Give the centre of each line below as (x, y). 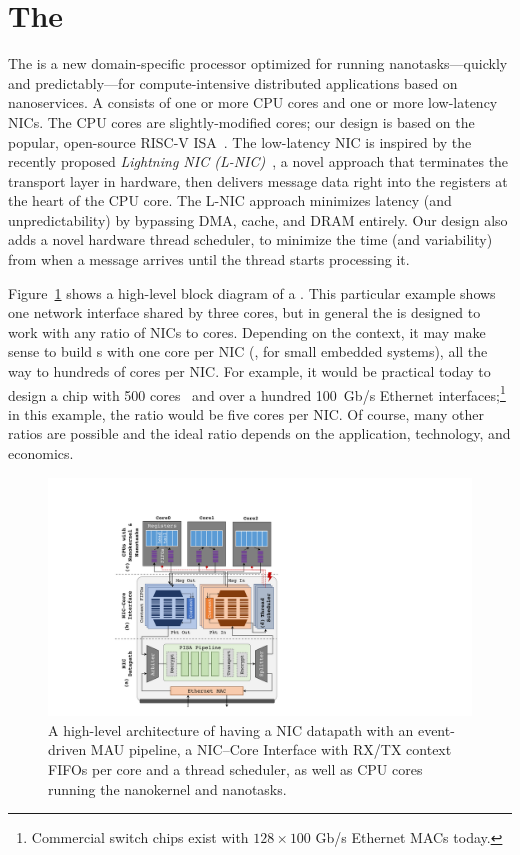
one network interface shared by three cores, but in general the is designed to (244, 312)
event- (436, 729)
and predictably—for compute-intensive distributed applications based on (233, 82)
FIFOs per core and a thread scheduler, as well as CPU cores (235, 768)
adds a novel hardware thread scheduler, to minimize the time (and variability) (250, 239)
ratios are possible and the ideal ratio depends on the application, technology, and (259, 433)
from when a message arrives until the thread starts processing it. (209, 259)
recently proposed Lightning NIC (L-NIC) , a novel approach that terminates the (258, 161)
